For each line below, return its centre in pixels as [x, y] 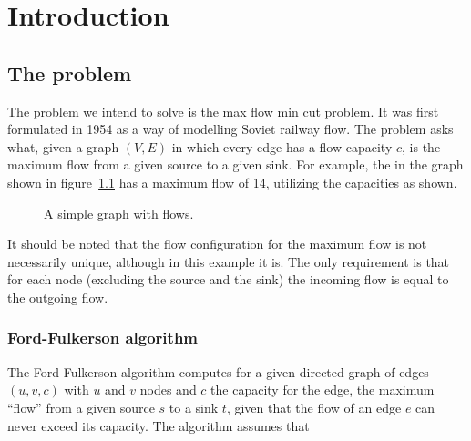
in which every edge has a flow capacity [282, 146]
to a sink [194, 407]
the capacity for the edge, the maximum [323, 390]
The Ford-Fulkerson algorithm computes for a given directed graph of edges [218, 371]
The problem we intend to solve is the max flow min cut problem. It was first [223, 111]
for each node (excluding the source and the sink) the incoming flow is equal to [228, 279]
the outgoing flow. [58, 297]
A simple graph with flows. [119, 213]
